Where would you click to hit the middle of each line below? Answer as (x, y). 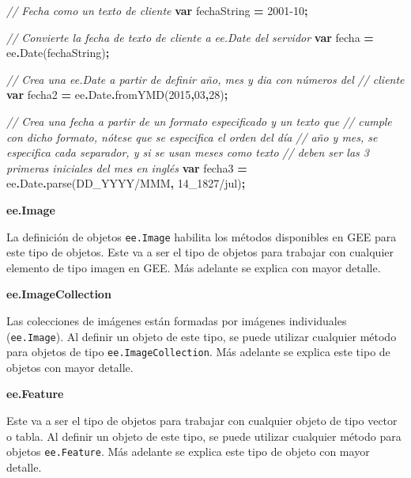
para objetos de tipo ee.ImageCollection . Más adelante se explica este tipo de (198, 352)
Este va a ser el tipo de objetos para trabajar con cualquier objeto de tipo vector (202, 421)
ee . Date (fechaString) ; (58, 53)
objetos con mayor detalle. (70, 367)
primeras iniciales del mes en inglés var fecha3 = (127, 167)
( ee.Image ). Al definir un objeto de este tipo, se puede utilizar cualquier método (202, 336)
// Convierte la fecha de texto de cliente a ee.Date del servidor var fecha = (190, 37)
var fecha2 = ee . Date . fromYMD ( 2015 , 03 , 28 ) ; (117, 95)
